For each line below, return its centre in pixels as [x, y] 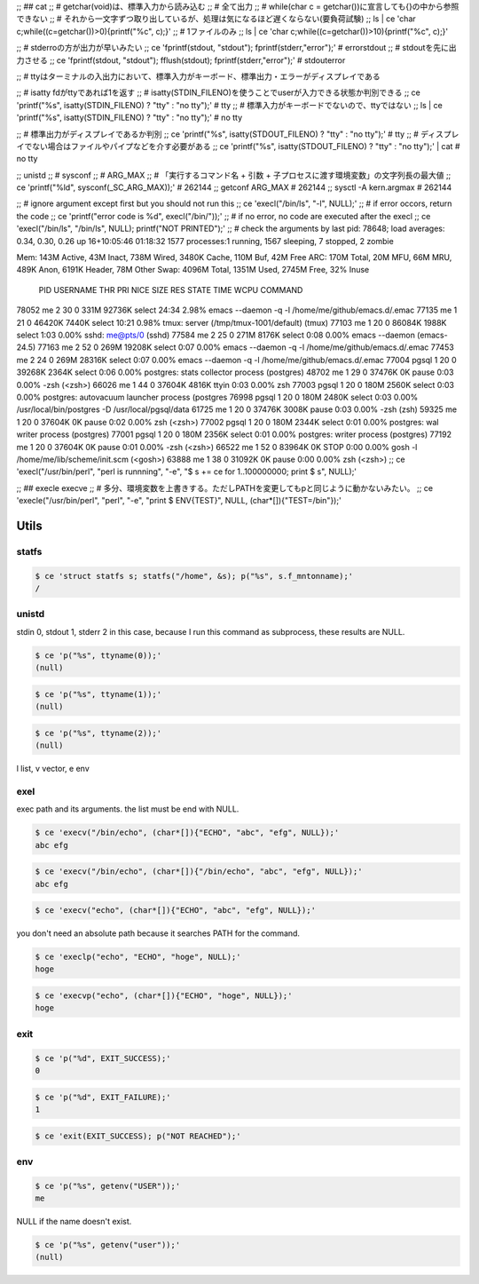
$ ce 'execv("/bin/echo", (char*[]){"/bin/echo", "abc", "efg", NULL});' [199, 872]
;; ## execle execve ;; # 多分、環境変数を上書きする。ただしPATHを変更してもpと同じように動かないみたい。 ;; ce [225, 487]
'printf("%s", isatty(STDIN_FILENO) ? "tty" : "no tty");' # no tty [130, 118]
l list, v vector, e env [53, 769]
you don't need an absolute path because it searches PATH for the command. [158, 933]
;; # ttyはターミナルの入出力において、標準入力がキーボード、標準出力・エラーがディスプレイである [198, 76]
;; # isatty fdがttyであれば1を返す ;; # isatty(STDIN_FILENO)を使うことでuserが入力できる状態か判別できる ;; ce [218, 92]
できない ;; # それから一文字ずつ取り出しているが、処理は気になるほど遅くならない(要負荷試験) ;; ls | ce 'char [216, 19]
